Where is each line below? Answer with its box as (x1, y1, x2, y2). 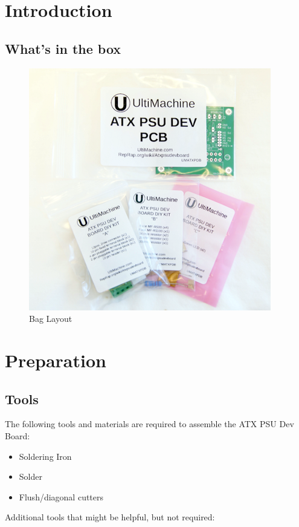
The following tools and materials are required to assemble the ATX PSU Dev (5, 417, 294, 430)
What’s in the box (5, 39, 121, 57)
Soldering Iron (19, 450, 72, 462)
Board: (5, 429, 30, 442)
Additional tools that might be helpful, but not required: (5, 511, 215, 523)
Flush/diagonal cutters (19, 490, 104, 503)
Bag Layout (29, 312, 72, 325)
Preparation (5, 347, 106, 372)
